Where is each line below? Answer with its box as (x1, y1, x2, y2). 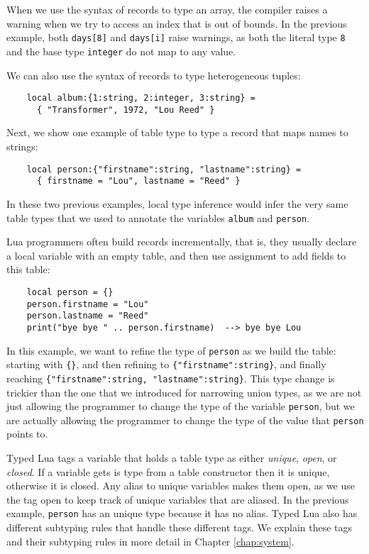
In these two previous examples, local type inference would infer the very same (6, 196, 348, 211)
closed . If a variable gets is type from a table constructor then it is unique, (6, 464, 330, 479)
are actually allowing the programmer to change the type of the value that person (6, 412, 364, 427)
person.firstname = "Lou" (26, 299, 149, 309)
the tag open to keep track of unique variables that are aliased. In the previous (6, 492, 349, 506)
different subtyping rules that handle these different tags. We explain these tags (6, 520, 353, 535)
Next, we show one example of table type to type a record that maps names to (6, 125, 348, 140)
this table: (6, 262, 50, 277)
